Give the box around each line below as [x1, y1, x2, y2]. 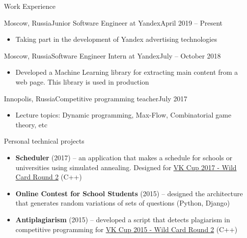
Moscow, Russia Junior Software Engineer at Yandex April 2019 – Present [4, 17, 223, 28]
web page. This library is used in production [15, 76, 149, 87]
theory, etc [15, 119, 48, 129]
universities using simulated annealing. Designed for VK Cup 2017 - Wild [15, 162, 237, 172]
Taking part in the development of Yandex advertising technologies [15, 34, 217, 44]
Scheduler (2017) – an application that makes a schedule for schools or [15, 152, 233, 162]
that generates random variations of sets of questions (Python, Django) [15, 198, 230, 208]
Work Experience [4, 1, 55, 11]
